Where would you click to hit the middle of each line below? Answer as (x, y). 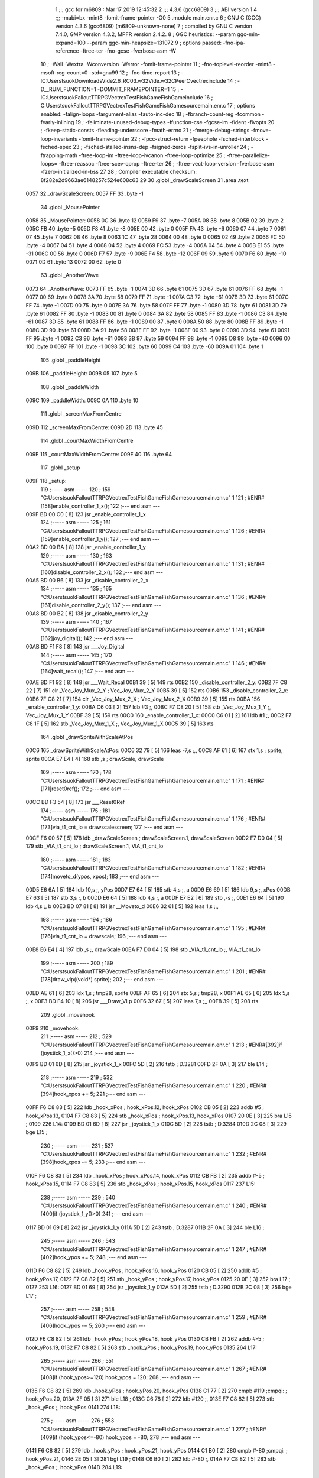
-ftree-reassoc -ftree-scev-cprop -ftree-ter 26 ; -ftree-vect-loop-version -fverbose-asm (166, 164)
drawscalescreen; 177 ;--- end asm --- (136, 827)
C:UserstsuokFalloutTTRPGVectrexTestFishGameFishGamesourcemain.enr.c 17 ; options (148, 106)
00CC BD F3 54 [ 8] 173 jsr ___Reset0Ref (75, 802)
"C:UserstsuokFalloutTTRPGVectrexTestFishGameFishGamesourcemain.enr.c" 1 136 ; (144, 597)
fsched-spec (56, 147)
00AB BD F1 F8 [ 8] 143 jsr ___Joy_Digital (75, 647)
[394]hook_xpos (61, 1094)
